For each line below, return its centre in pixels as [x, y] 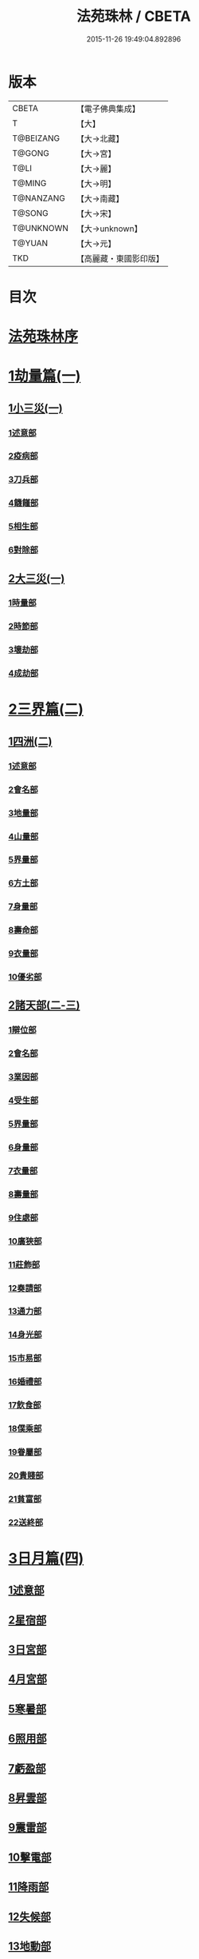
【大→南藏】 [100, 198]
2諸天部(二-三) [44, 1005]
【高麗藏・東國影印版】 [120, 258]
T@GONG [31, 153]
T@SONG [31, 213]
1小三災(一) [35, 408]
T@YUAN [30, 243]
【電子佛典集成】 [108, 109]
